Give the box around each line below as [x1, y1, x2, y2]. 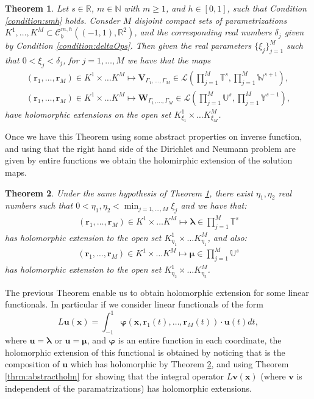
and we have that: [180, 199, 247, 212]
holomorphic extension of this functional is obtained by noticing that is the [5, 345, 285, 358]
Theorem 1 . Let [5, 2, 69, 14]
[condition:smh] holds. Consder [5, 13, 120, 26]
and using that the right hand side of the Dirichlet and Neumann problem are [5, 142, 296, 154]
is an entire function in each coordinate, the [118, 334, 282, 347]
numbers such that [5, 199, 73, 212]
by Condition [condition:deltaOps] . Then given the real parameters [5, 39, 252, 52]
